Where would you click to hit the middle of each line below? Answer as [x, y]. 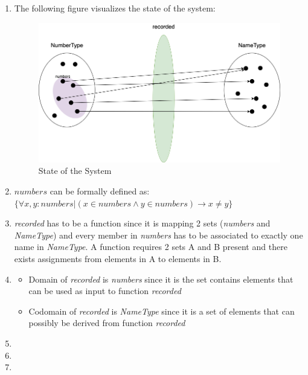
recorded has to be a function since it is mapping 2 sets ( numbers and [142, 223]
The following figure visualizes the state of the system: [115, 8]
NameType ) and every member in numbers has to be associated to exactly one [159, 235]
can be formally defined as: [100, 191]
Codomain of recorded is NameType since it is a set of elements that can [162, 311]
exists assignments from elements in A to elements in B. [118, 259]
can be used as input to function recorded [105, 291]
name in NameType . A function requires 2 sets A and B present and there [151, 247]
